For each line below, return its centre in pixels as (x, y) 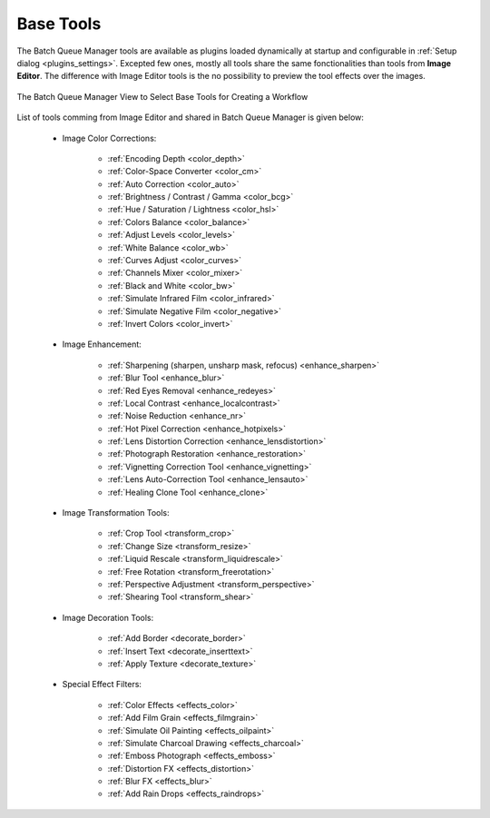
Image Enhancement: (102, 344)
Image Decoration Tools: (108, 617)
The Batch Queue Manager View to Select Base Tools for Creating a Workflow (162, 96)
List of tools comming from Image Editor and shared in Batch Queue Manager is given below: (191, 117)
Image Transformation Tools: (116, 513)
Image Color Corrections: (109, 138)
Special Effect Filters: (102, 685)
